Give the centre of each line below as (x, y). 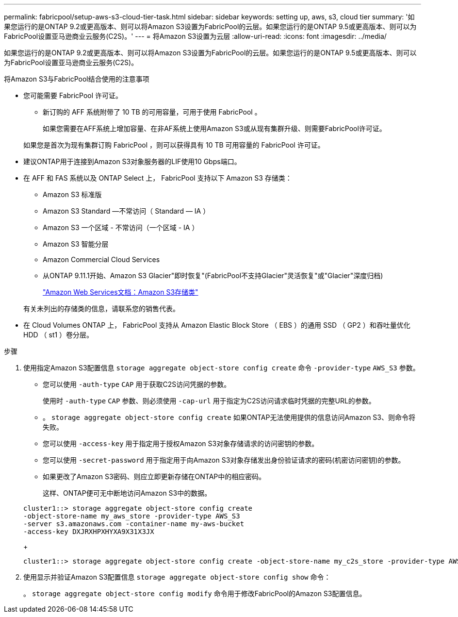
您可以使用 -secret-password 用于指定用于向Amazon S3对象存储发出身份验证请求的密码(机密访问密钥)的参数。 (224, 460)
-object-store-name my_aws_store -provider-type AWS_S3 (132, 516)
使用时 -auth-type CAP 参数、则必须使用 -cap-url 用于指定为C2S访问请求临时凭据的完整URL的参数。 (209, 401)
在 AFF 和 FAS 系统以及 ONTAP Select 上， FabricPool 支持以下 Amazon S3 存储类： (158, 178)
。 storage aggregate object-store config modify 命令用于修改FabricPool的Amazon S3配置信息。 (195, 593)
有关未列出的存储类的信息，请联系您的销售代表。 (101, 308)
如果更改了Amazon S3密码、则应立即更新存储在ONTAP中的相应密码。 (154, 476)
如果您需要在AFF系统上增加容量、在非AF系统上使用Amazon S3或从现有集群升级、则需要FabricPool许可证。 (214, 128)
